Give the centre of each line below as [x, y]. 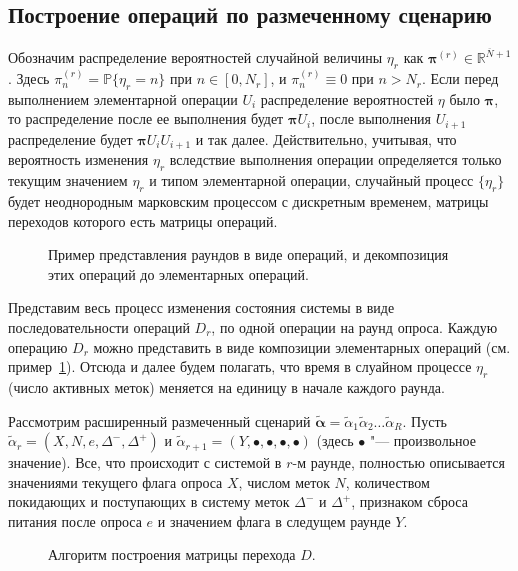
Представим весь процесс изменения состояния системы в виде [201, 307]
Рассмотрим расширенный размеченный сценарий [159, 420]
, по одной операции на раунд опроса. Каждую [354, 326]
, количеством [387, 481]
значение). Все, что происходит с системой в [145, 462]
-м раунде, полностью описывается [398, 462]
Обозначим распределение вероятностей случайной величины [195, 57]
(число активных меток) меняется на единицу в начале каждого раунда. [226, 386]
